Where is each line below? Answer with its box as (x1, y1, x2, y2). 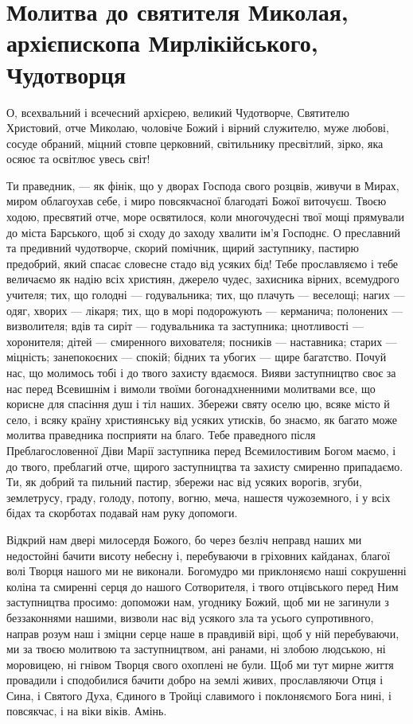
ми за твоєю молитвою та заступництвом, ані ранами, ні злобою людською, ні (6, 640, 386, 657)
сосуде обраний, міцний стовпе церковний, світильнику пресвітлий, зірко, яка (6, 134, 384, 151)
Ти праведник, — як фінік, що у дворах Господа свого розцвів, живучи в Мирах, (6, 177, 399, 193)
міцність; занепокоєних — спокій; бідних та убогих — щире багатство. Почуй (6, 348, 387, 365)
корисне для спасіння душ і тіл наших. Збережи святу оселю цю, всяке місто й (6, 395, 390, 412)
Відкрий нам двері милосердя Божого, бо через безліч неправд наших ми (6, 531, 362, 547)
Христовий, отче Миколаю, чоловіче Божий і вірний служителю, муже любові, (6, 119, 389, 136)
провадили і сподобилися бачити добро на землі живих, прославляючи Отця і (6, 671, 384, 688)
